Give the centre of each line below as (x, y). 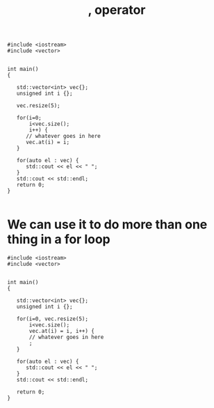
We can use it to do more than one (107, 225)
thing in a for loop (59, 240)
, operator (117, 10)
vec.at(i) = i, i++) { (62, 331)
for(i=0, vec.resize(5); (52, 319)
